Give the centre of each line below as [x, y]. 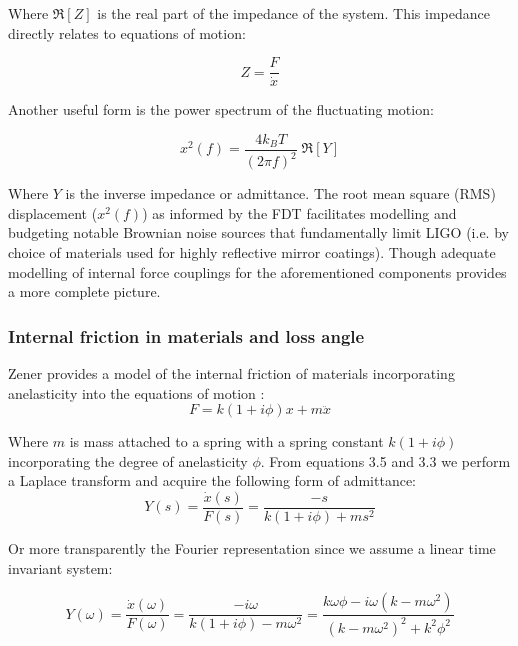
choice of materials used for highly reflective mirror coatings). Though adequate [252, 252]
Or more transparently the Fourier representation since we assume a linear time [252, 548]
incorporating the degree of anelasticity [128, 460]
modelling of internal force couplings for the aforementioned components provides [257, 271]
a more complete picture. [84, 291]
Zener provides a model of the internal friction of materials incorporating [231, 373]
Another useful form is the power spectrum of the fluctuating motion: [221, 109]
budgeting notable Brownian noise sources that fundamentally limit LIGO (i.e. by [258, 232]
